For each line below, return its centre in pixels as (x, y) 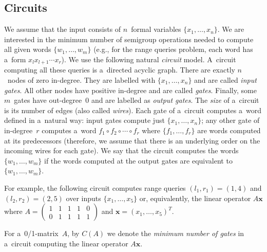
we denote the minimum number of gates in (176, 233)
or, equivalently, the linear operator (195, 198)
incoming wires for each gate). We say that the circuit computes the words (121, 150)
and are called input (225, 80)
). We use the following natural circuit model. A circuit (149, 59)
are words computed (229, 130)
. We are (231, 29)
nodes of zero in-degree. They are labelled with (81, 80)
